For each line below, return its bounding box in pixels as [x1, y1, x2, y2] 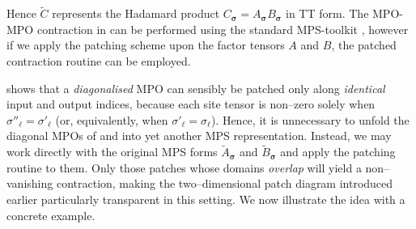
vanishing [6, 175, 53, 192]
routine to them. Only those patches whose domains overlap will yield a [6, 159, 362, 176]
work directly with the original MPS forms [6, 143, 218, 160]
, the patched [331, 36, 397, 53]
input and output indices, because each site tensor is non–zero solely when [6, 95, 376, 112]
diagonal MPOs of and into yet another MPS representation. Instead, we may [6, 127, 392, 144]
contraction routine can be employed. [6, 53, 191, 69]
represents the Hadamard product [52, 5, 220, 22]
